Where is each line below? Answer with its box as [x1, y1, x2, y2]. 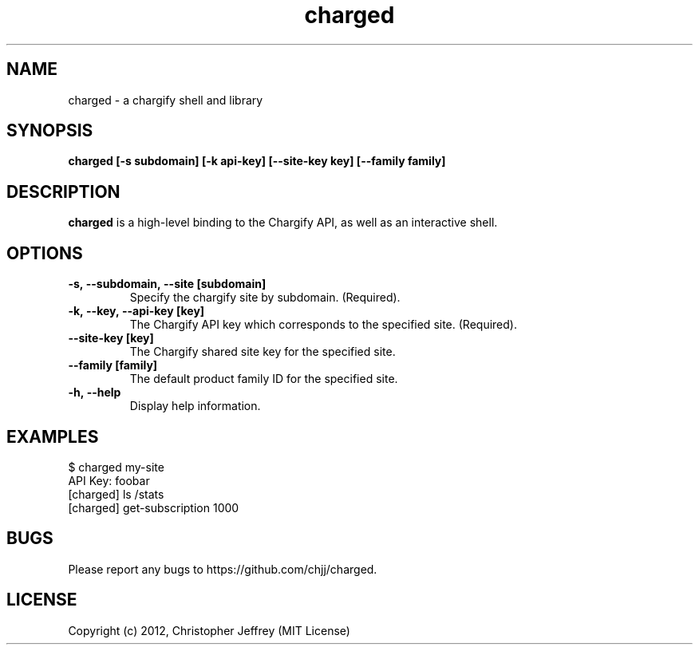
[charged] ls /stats [68, 487, 164, 501]
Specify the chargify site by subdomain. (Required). [129, 290, 401, 305]
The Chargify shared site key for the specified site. [129, 345, 396, 359]
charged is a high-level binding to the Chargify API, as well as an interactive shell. [68, 215, 498, 230]
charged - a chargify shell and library [68, 93, 263, 107]
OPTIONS [6, 243, 83, 263]
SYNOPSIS [6, 120, 93, 141]
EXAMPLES [6, 426, 99, 447]
